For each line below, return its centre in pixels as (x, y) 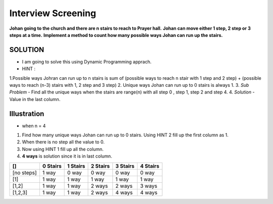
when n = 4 (34, 126)
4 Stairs (149, 166)
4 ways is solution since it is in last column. (67, 156)
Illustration (27, 114)
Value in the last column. (35, 99)
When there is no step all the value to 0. (63, 142)
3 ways (149, 186)
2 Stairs (100, 166)
